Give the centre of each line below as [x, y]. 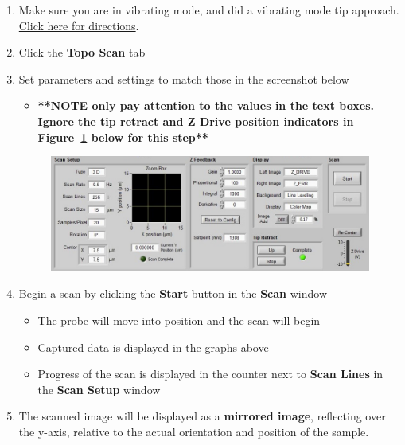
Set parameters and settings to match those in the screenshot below [184, 78]
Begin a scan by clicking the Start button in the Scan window [173, 293]
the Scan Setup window [99, 389]
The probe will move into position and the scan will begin [179, 320]
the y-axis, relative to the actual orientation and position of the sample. [194, 431]
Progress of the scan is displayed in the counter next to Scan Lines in [210, 374]
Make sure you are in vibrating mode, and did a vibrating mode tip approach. [209, 10]
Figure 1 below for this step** [123, 137]
